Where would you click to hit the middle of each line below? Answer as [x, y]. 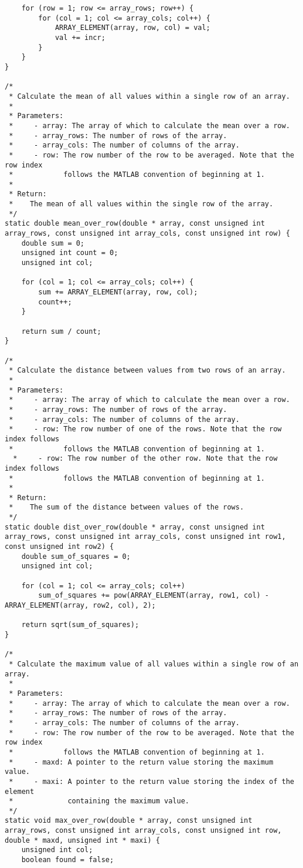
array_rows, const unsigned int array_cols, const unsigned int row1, [145, 537]
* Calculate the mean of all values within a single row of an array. [149, 96]
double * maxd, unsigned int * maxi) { [82, 840]
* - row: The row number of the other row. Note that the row [145, 459]
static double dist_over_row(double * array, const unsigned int [135, 527]
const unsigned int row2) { [59, 547]
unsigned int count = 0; [70, 253]
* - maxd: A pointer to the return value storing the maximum [141, 762]
